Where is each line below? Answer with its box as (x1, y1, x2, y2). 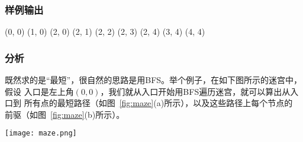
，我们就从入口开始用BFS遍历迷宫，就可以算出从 (100, 85, 291, 97)
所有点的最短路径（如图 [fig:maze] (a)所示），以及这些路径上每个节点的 (24, 97, 293, 109)
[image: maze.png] (5, 129, 77, 138)
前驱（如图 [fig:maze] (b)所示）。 (5, 108, 125, 120)
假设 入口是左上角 (5, 85, 74, 97)
